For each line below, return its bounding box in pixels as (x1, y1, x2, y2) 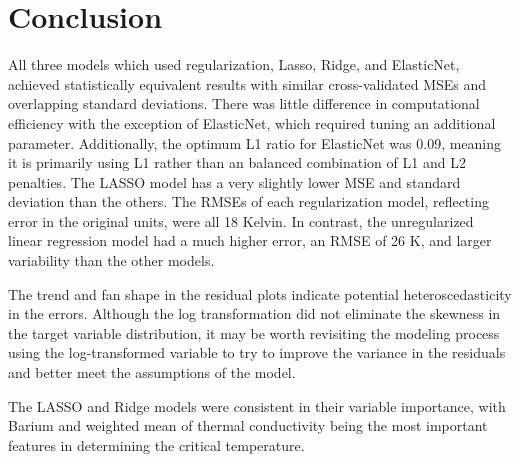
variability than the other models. (8, 250, 215, 271)
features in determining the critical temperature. (8, 434, 305, 455)
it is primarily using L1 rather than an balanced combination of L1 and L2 (8, 152, 466, 173)
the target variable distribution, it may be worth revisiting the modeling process (8, 322, 500, 343)
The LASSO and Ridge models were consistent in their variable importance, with (8, 395, 506, 416)
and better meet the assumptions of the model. (8, 362, 296, 383)
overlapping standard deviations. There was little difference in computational (8, 93, 480, 114)
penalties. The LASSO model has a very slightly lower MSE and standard (8, 171, 461, 192)
